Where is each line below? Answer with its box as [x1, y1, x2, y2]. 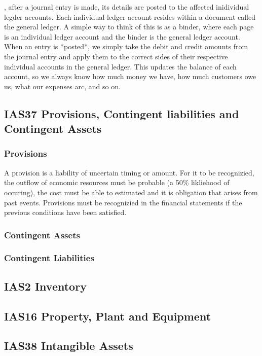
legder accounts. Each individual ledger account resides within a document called [4, 11, 255, 22]
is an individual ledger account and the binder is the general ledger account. [4, 31, 240, 42]
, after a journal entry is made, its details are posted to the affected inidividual [4, 2, 249, 12]
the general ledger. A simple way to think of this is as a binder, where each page [4, 21, 254, 32]
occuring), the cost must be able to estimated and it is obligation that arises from [4, 187, 258, 197]
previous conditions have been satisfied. [4, 207, 127, 218]
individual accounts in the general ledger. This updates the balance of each [4, 61, 237, 72]
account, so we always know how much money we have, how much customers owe [4, 71, 256, 82]
